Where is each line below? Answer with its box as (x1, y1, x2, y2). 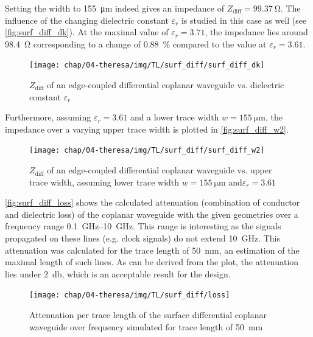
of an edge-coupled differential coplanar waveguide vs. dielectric (47, 78, 284, 91)
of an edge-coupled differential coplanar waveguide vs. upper (47, 164, 272, 176)
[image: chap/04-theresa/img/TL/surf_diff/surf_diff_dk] (29, 61, 265, 70)
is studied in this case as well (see (181, 13, 307, 26)
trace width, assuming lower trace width (29, 175, 180, 188)
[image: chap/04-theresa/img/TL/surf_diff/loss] (29, 291, 230, 300)
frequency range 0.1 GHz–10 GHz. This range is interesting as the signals (5, 220, 281, 232)
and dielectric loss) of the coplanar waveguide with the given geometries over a (5, 207, 298, 220)
